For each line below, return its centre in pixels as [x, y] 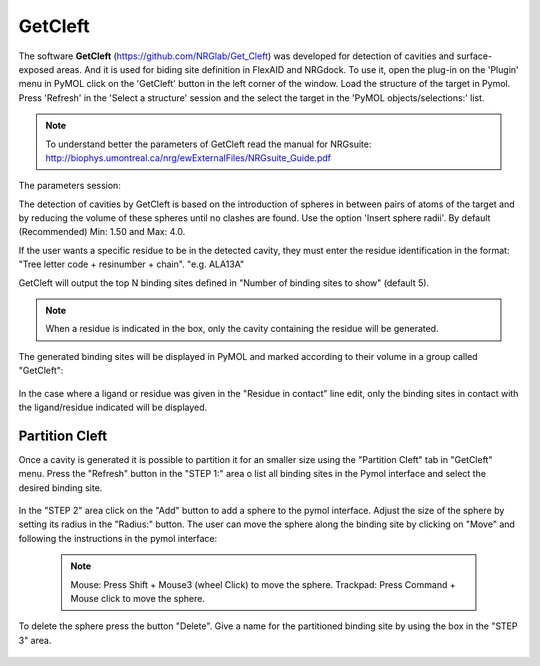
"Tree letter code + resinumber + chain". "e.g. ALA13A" [131, 264]
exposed [36, 69]
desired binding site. [60, 487]
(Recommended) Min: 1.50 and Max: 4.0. [102, 232]
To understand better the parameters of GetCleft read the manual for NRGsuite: [208, 144]
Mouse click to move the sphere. [137, 598]
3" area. [35, 640]
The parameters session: [70, 186]
